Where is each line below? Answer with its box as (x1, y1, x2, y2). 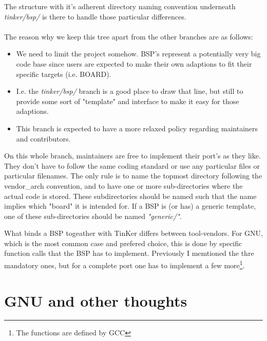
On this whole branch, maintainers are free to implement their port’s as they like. (4, 150, 261, 161)
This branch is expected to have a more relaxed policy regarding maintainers (16, 123, 258, 133)
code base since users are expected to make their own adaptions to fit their (16, 58, 252, 69)
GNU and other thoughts (4, 290, 187, 311)
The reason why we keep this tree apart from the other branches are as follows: (4, 31, 253, 42)
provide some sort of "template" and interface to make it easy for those (16, 95, 239, 106)
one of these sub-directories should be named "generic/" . (4, 210, 182, 221)
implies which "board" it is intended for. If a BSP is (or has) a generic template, (4, 200, 256, 211)
